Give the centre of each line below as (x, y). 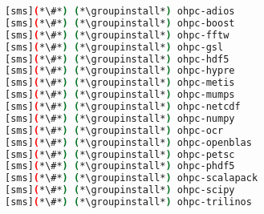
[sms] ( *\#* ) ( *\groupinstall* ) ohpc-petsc (120, 154)
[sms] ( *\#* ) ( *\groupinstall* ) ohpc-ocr (114, 130)
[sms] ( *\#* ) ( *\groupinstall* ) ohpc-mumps (120, 95)
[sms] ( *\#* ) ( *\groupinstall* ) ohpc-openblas (128, 142)
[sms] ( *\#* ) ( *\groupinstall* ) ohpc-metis (120, 83)
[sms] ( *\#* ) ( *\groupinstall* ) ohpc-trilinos (128, 202)
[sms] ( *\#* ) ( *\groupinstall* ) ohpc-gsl (114, 47)
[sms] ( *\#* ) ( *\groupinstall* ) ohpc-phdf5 (120, 166)
